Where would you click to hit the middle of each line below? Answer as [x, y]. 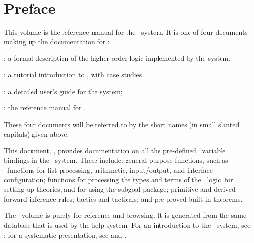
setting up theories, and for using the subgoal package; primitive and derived [120, 189]
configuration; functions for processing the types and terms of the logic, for [119, 179]
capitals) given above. [37, 134]
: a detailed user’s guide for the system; [63, 91]
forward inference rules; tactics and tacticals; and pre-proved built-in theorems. [123, 198]
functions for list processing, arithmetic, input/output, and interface [110, 170]
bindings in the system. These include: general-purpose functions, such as [116, 160]
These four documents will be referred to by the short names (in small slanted [122, 124]
